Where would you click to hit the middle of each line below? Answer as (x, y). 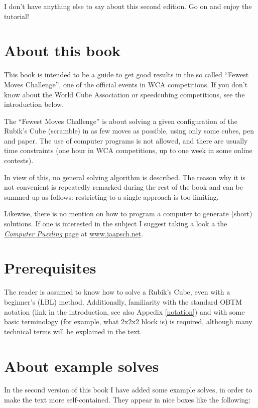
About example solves (82, 366)
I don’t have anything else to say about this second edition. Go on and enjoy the (128, 6)
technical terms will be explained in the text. (73, 331)
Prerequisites (50, 268)
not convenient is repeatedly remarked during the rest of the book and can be (123, 187)
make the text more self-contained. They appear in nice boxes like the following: (127, 400)
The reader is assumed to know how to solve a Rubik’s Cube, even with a (117, 292)
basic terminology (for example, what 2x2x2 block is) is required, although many (128, 321)
